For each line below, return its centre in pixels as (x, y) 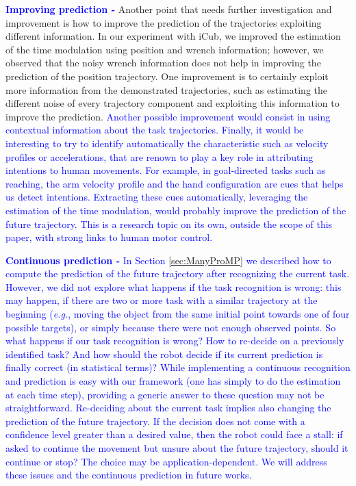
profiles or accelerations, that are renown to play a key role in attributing (160, 156)
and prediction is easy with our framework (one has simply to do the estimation (173, 381)
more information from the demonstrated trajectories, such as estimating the (166, 89)
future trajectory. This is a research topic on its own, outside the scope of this (169, 223)
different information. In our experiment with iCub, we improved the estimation (173, 36)
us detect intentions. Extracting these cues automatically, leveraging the (157, 197)
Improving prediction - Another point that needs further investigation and (169, 9)
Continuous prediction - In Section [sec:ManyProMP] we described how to (168, 260)
